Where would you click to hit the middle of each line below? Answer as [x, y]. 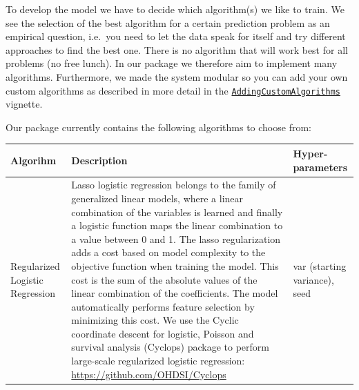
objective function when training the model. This [175, 265]
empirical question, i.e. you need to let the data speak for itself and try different [176, 36]
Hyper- [310, 153]
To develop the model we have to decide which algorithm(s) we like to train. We [175, 9]
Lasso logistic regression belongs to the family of [174, 185]
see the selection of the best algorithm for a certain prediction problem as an [168, 22]
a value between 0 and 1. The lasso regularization [176, 238]
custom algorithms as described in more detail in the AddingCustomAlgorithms [173, 90]
